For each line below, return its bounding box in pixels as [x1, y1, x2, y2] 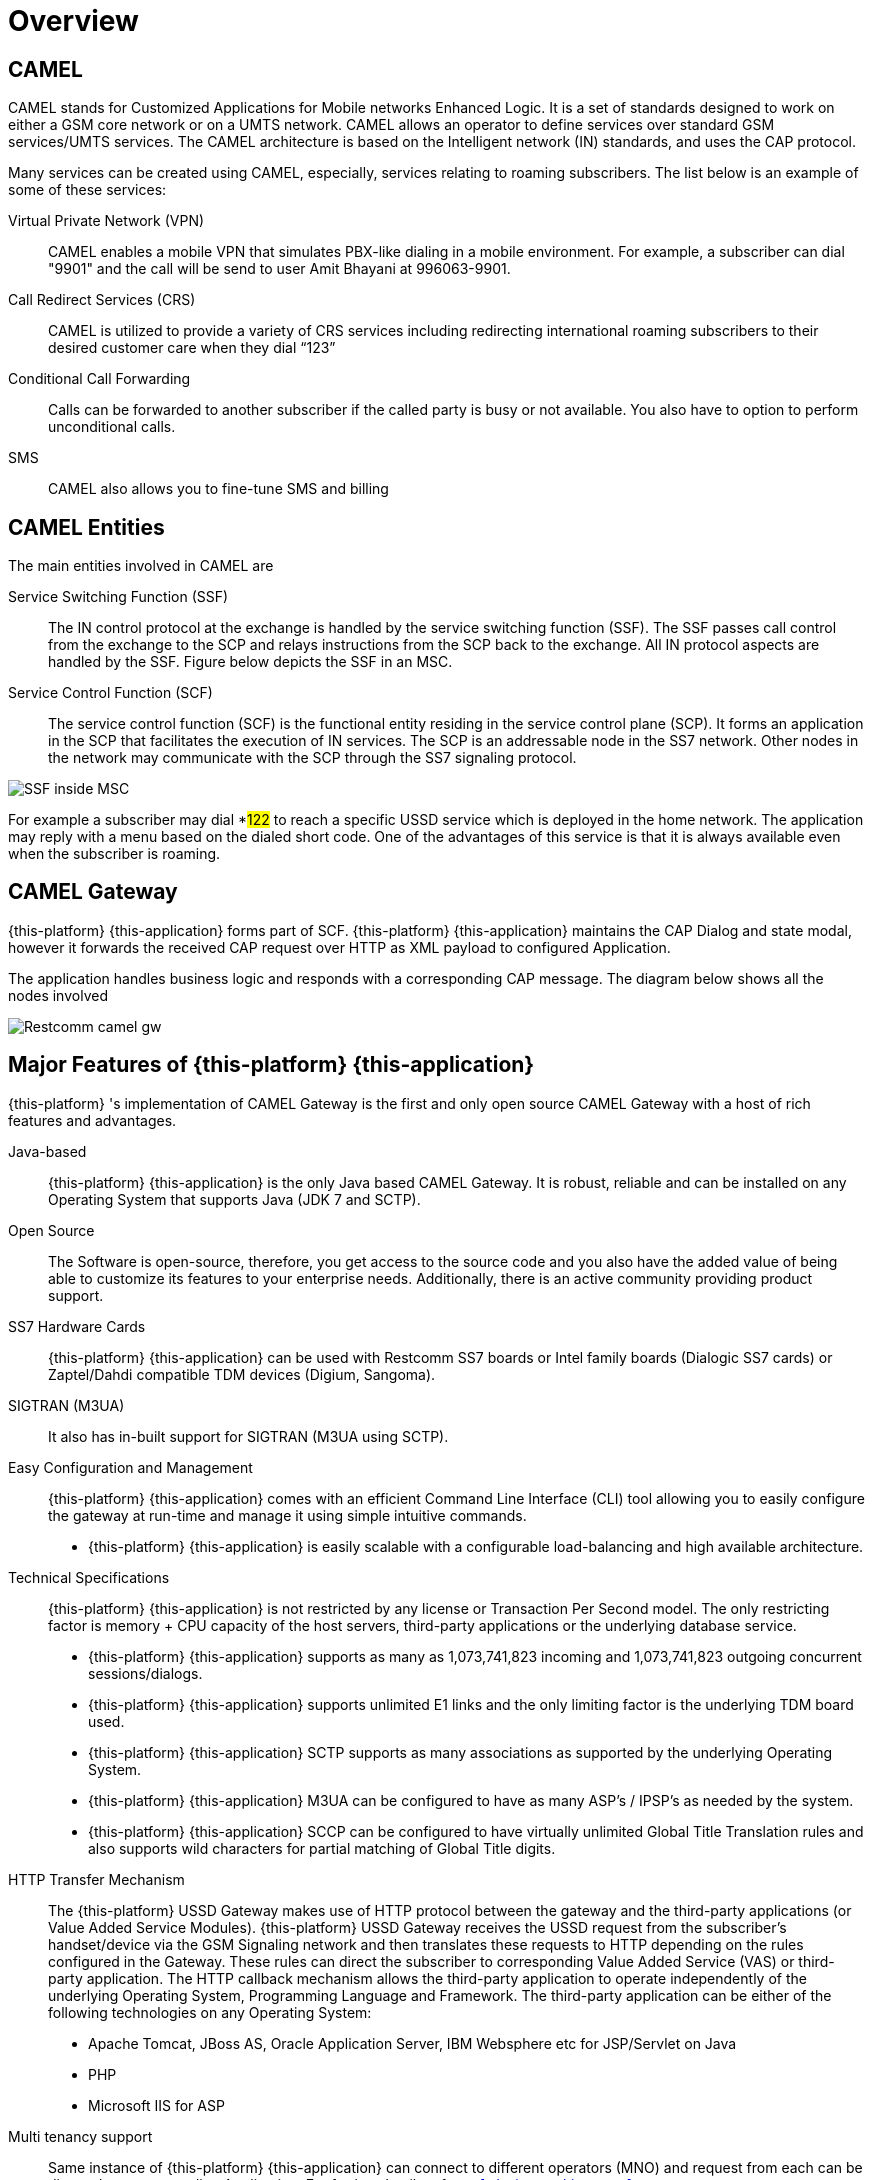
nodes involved [8, 986, 108, 1004]
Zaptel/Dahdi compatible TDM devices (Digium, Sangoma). [48, 1365, 436, 1383]
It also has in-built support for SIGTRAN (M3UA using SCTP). [48, 1427, 449, 1445]
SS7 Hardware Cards [8, 1317, 146, 1335]
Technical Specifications [8, 1568, 170, 1586]
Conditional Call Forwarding [8, 370, 191, 388]
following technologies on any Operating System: [48, 2003, 372, 2021]
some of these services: [8, 181, 167, 199]
